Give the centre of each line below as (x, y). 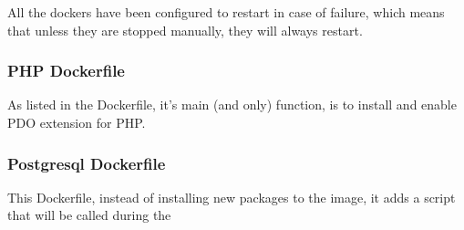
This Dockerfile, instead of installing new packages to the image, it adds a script (232, 197)
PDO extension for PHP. (77, 122)
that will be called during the (89, 215)
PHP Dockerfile (66, 71)
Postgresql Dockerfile (87, 163)
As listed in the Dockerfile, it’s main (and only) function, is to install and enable (232, 105)
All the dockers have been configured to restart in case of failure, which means (226, 12)
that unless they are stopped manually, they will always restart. (185, 30)
